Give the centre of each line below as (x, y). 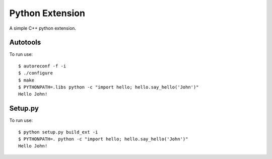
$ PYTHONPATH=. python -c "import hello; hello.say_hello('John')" (103, 139)
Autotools (25, 43)
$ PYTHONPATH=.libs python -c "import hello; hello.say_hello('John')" (109, 87)
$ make (26, 80)
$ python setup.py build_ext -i (58, 132)
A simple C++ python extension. (43, 28)
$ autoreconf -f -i (42, 66)
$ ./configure (36, 73)
